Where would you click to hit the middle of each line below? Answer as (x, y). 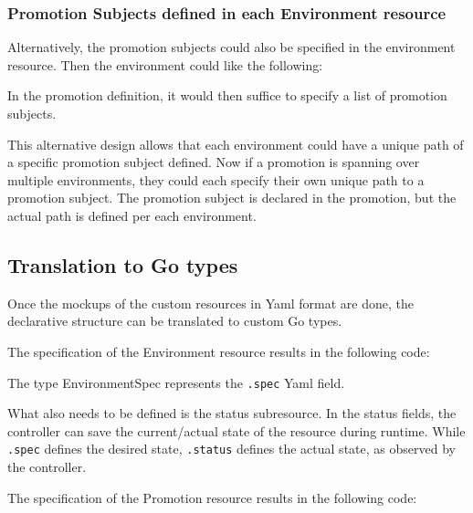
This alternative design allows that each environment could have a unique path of (236, 144)
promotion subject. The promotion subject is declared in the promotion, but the (232, 198)
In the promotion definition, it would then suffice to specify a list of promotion (227, 95)
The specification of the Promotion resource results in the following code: (212, 497)
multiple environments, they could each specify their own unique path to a (216, 179)
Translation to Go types (123, 264)
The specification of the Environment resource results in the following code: (219, 351)
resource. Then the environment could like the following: (165, 64)
